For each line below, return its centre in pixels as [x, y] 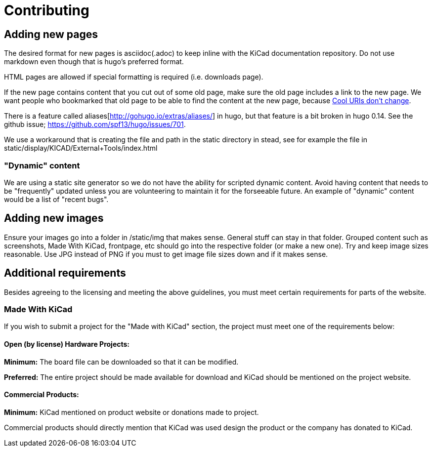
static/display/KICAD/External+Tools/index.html [81, 148]
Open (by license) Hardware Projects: [67, 344]
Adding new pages [51, 34]
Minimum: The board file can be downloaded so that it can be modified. [121, 362]
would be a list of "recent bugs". [56, 199]
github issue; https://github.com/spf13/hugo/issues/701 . [95, 124]
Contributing [47, 10]
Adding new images [54, 218]
